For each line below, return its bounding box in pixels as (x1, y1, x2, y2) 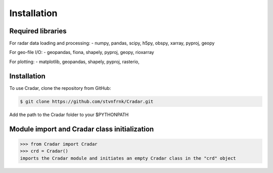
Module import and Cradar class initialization (9, 125, 154, 133)
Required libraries (9, 27, 67, 35)
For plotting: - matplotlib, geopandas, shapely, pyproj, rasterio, (9, 59, 140, 65)
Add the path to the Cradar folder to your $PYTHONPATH (9, 111, 129, 118)
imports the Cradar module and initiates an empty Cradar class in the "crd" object (20, 155, 236, 161)
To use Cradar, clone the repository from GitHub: (9, 85, 111, 91)
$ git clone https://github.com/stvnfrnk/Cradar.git (20, 98, 154, 104)
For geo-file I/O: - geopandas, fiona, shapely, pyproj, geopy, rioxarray (9, 49, 154, 55)
